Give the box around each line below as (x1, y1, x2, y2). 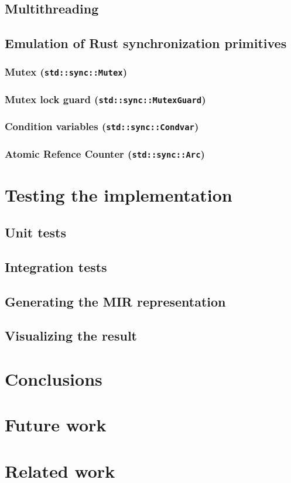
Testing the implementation (5, 183, 232, 207)
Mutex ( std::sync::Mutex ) (5, 64, 128, 79)
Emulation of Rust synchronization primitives (5, 34, 287, 52)
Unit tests (5, 223, 67, 241)
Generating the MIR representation (5, 292, 226, 310)
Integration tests (5, 257, 107, 275)
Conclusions (5, 366, 102, 390)
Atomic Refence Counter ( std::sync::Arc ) (5, 146, 205, 161)
